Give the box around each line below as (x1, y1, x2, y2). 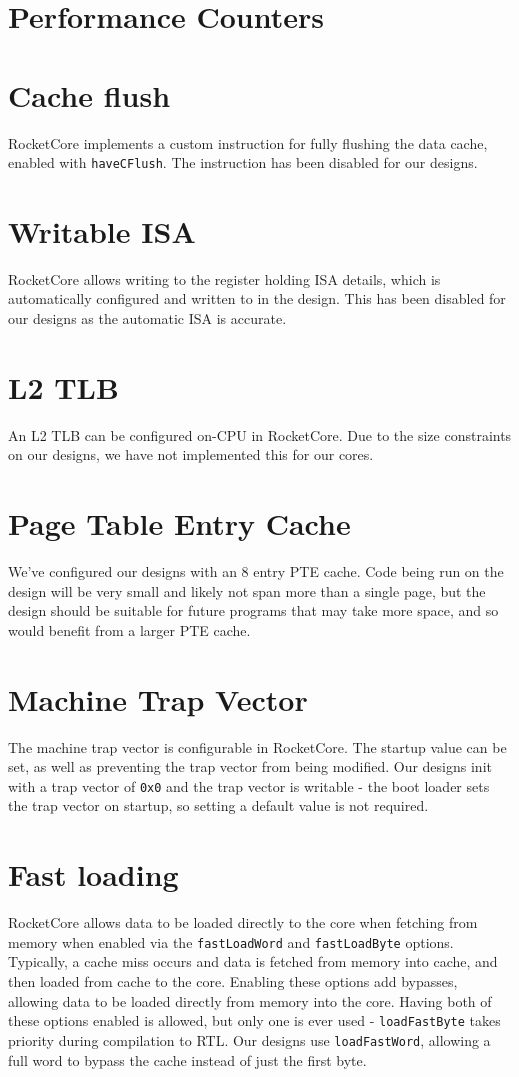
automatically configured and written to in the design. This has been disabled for (8, 288, 506, 309)
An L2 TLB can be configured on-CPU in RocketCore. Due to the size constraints (8, 424, 512, 445)
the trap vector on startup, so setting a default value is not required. (8, 795, 429, 816)
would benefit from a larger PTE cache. (8, 619, 251, 640)
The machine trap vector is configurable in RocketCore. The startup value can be (8, 736, 507, 757)
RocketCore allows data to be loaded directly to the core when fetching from (8, 912, 478, 933)
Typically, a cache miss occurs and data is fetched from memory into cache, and (8, 951, 498, 972)
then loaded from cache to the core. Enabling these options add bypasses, (8, 971, 458, 991)
